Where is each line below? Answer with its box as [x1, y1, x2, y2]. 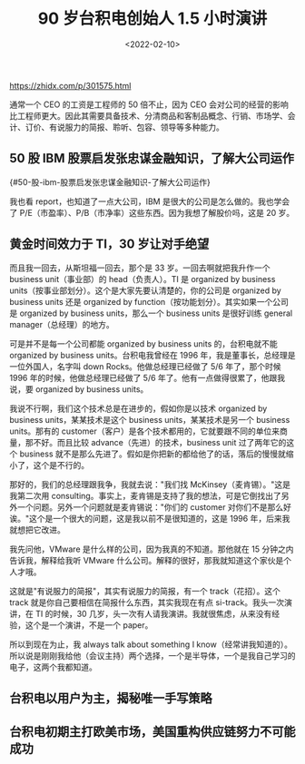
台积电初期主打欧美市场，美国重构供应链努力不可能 [9, 724, 296, 740]
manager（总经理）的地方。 [9, 318, 115, 329]
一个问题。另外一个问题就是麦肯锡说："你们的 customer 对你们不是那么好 [16, 501, 292, 513]
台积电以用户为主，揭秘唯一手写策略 [9, 691, 212, 706]
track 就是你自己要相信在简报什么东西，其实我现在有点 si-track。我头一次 [9, 596, 284, 608]
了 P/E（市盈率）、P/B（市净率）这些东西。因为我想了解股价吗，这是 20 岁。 [9, 207, 295, 218]
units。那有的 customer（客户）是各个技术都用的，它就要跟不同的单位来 [9, 426, 280, 436]
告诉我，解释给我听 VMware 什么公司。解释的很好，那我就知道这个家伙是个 [9, 554, 292, 565]
